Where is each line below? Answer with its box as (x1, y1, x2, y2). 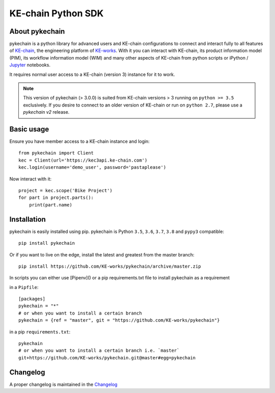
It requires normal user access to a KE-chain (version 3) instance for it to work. (9, 71, 175, 77)
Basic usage (9, 125, 49, 134)
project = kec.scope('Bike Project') (18, 188, 113, 194)
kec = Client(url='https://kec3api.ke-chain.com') (18, 157, 148, 163)
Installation (9, 215, 46, 224)
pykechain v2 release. (23, 109, 70, 115)
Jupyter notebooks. (9, 62, 51, 68)
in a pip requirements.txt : (9, 329, 71, 335)
